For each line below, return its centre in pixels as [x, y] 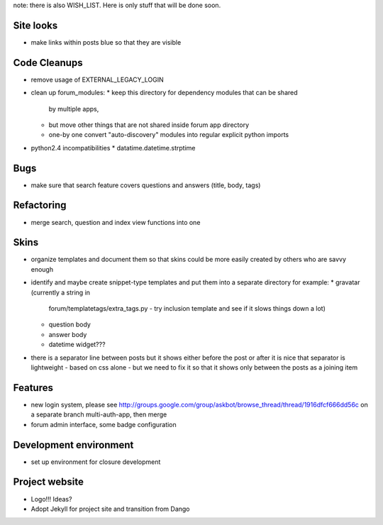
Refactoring [40, 205]
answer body [68, 334]
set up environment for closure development [96, 462]
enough [42, 269]
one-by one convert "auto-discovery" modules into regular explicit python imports [169, 135]
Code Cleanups [48, 63]
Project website [49, 482]
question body [70, 325]
